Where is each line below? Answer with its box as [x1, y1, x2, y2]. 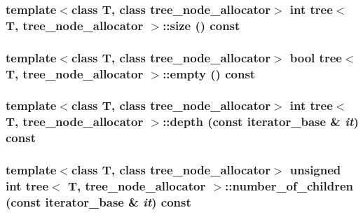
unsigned [289, 161, 341, 179]
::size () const [163, 16, 240, 34]
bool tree [289, 48, 342, 66]
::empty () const [163, 64, 256, 82]
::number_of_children [225, 177, 353, 195]
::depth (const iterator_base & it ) [163, 113, 359, 130]
